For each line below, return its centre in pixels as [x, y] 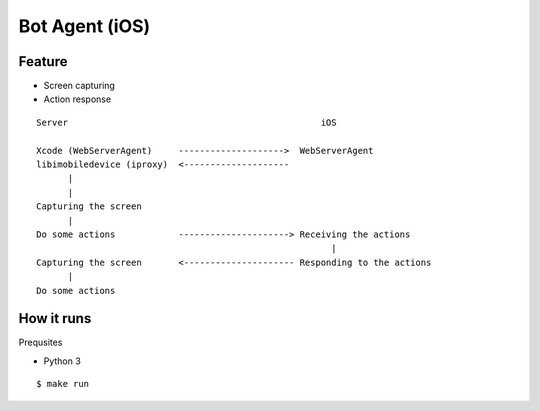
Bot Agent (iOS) [84, 26]
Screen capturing [79, 86]
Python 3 [62, 361]
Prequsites [40, 342]
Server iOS [186, 122]
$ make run [63, 384]
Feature [43, 61]
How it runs [55, 318]
